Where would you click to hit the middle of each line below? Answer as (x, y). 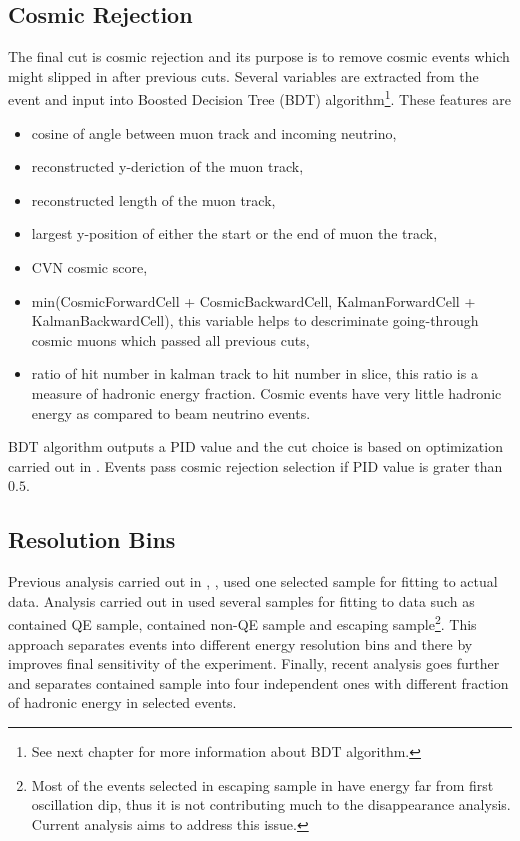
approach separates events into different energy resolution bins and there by (240, 643)
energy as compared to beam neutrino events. (171, 412)
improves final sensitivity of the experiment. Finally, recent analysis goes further (254, 663)
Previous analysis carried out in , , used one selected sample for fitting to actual (253, 581)
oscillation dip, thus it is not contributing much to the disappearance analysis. (271, 804)
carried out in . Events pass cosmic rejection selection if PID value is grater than (255, 465)
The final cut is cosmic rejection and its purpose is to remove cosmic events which (259, 56)
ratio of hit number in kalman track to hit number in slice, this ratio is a (254, 373)
